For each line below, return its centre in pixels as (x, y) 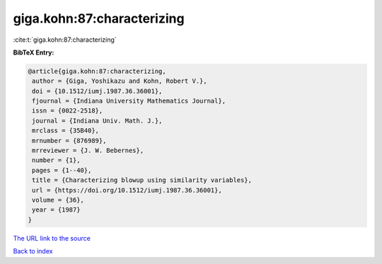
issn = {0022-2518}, (68, 111)
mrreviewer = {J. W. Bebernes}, (88, 151)
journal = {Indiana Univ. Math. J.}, (97, 121)
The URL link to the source (52, 238)
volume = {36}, (58, 200)
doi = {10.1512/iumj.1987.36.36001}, (97, 91)
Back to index (33, 251)
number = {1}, (56, 160)
